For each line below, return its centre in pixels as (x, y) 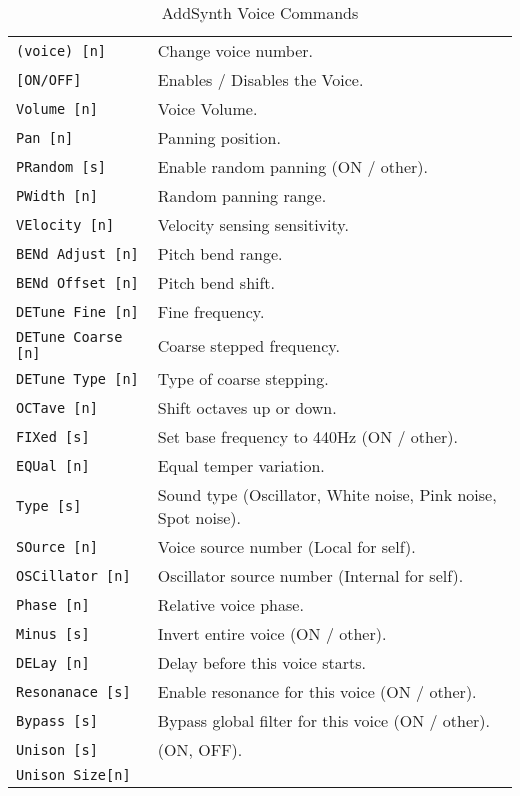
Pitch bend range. (220, 253)
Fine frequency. (211, 311)
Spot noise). (199, 517)
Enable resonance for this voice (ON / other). (317, 691)
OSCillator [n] (73, 575)
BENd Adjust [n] (77, 253)
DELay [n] (53, 662)
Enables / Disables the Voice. (260, 79)
